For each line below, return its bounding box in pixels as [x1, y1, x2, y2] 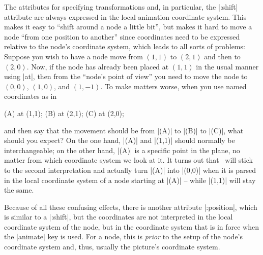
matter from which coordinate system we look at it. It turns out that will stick [4, 155, 253, 165]
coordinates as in [4, 91, 57, 101]
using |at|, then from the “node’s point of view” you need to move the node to [4, 71, 248, 82]
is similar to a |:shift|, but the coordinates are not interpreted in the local [4, 211, 233, 222]
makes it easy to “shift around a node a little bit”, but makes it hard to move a [4, 21, 252, 32]
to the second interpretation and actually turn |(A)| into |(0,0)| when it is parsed [4, 164, 256, 175]
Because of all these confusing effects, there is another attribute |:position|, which [4, 201, 257, 212]
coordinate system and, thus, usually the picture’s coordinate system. [4, 241, 220, 252]
